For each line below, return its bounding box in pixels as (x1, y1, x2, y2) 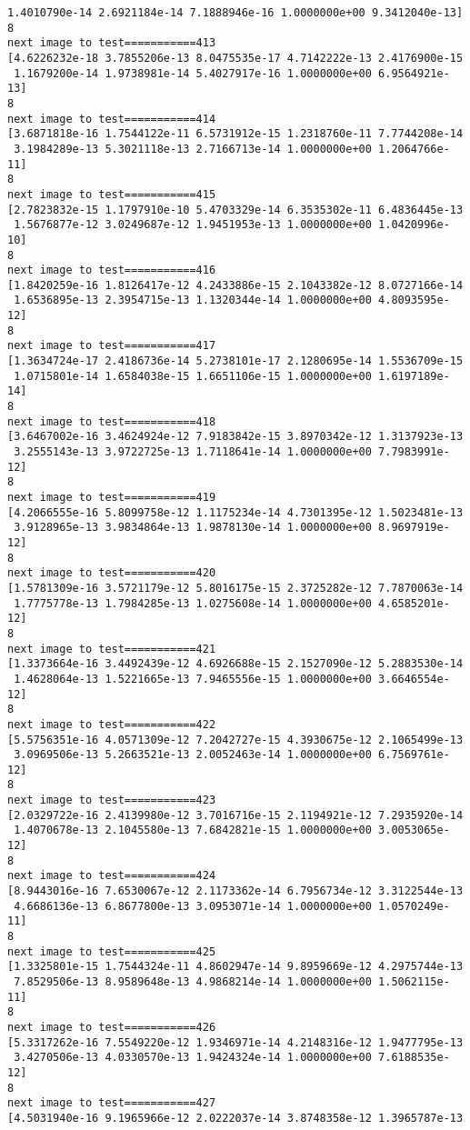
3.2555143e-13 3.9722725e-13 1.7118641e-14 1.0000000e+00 (14, 445, 372, 459)
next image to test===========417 (7, 339, 216, 353)
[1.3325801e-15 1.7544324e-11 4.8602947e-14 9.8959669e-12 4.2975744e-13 (7, 960, 464, 974)
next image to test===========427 (7, 1096, 216, 1110)
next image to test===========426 (7, 1020, 216, 1034)
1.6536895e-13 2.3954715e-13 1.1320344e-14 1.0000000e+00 (14, 294, 372, 307)
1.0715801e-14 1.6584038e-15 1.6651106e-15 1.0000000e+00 (14, 369, 372, 383)
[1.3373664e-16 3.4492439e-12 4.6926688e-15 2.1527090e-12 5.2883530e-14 (7, 657, 464, 671)
